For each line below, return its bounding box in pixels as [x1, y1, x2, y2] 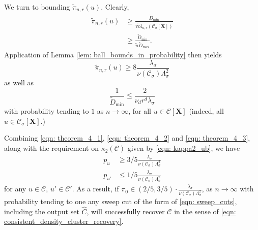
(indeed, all [189, 106, 224, 116]
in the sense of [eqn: [174, 206, 236, 216]
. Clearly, [101, 2, 129, 12]
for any [4, 183, 26, 194]
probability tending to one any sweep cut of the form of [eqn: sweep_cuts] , [4, 196, 237, 207]
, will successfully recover [87, 206, 165, 216]
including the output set [4, 206, 79, 216]
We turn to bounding [4, 2, 70, 12]
